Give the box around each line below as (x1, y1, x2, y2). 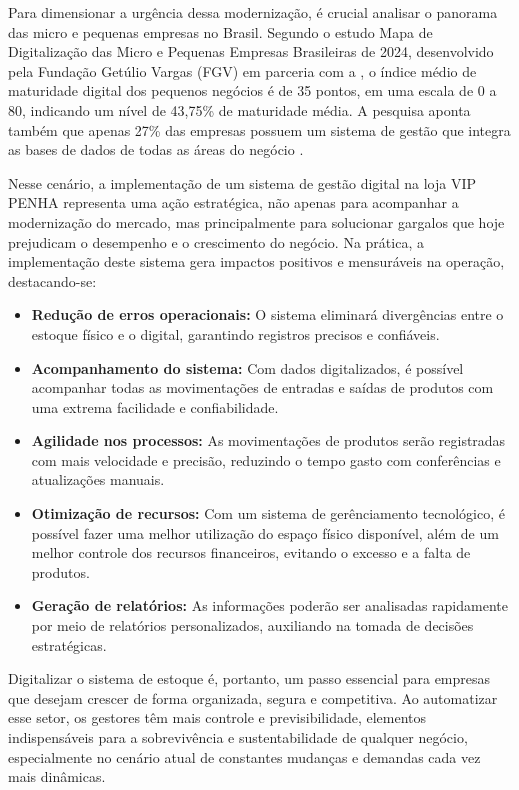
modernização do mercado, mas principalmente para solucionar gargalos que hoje (8, 211, 505, 232)
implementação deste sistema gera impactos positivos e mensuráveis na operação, (8, 251, 505, 272)
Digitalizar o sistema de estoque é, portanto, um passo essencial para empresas (8, 668, 491, 689)
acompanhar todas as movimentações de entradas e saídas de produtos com (31, 377, 494, 398)
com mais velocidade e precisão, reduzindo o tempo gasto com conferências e (31, 449, 501, 470)
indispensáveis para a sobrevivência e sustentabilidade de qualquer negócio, (8, 727, 468, 747)
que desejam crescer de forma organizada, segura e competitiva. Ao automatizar (8, 687, 498, 708)
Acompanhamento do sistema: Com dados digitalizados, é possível (31, 357, 464, 378)
